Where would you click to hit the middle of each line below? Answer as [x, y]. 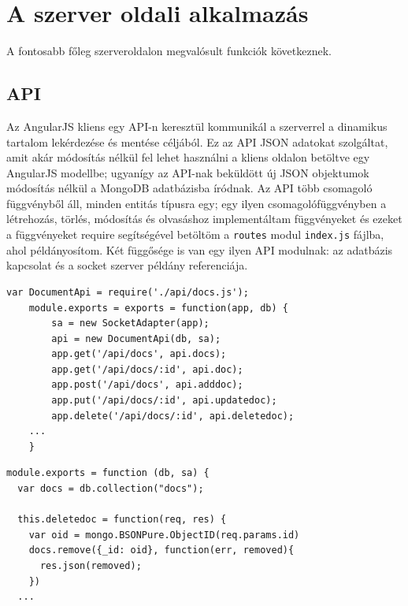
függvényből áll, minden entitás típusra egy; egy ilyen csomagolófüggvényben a [197, 203]
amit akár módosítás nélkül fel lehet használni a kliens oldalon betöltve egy [188, 157]
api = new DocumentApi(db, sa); [136, 338]
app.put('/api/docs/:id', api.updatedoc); [164, 401]
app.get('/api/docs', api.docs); [139, 354]
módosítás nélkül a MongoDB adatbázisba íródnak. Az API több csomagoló [189, 188]
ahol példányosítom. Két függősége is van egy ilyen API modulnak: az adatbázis [200, 249]
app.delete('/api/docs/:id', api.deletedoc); [173, 416]
